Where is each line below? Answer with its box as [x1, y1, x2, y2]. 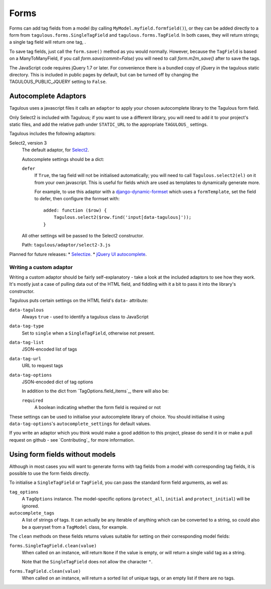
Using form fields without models [9, 450, 116, 459]
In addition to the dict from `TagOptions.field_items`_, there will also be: [22, 388, 169, 394]
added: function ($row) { [43, 207, 107, 213]
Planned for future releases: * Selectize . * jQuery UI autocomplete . [9, 251, 147, 257]
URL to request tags [22, 363, 63, 369]
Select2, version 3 [9, 140, 47, 146]
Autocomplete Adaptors [9, 92, 86, 101]
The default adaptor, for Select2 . [22, 147, 89, 153]
